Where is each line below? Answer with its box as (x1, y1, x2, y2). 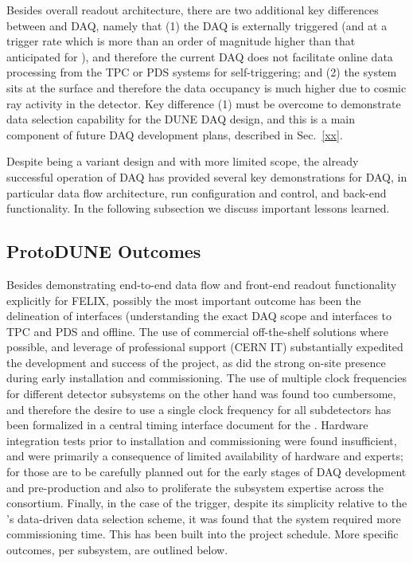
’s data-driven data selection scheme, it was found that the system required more (6, 510, 401, 526)
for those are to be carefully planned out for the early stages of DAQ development (6, 463, 407, 480)
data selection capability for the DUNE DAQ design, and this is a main (6, 111, 356, 127)
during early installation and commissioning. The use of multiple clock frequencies (6, 369, 407, 386)
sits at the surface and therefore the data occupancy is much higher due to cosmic (6, 79, 407, 96)
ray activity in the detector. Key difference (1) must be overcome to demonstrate (6, 95, 401, 111)
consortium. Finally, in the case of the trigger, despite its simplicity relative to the (6, 495, 407, 511)
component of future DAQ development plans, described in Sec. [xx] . (6, 126, 343, 143)
